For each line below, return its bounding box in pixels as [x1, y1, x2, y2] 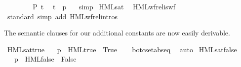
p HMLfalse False [14, 54, 77, 64]
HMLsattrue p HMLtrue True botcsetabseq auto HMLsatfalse [7, 44, 237, 54]
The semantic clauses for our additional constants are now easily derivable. [4, 28, 230, 38]
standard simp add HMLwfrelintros [7, 11, 118, 21]
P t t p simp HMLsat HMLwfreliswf [33, 1, 175, 11]
